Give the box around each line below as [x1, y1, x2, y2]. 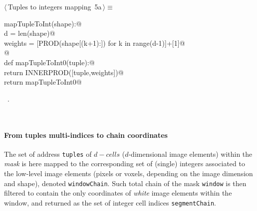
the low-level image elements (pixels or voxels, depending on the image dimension [4, 168, 253, 178]
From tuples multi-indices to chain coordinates [4, 129, 168, 140]
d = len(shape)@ [4, 28, 55, 38]
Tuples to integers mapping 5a [7, 1, 102, 11]
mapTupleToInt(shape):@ [4, 18, 82, 28]
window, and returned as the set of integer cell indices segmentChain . [4, 197, 216, 208]
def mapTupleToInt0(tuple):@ [4, 57, 95, 67]
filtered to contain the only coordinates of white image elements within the [4, 188, 232, 198]
